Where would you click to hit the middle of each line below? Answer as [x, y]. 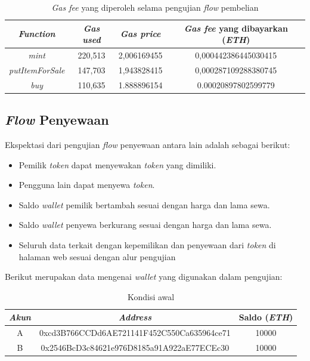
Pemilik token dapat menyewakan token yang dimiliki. [117, 164]
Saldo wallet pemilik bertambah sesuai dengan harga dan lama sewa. [144, 204]
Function [37, 34]
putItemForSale [37, 70]
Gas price [140, 34]
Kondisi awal [151, 296]
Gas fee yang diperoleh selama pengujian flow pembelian [155, 7]
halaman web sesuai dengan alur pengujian [97, 256]
